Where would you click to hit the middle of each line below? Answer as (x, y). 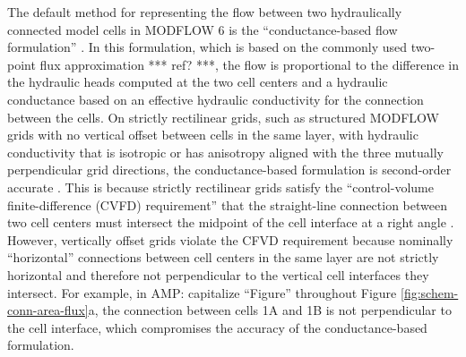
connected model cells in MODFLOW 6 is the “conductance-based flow (203, 29)
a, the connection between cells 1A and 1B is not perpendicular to (270, 310)
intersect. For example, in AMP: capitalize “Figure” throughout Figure (202, 292)
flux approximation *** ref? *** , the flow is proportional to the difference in (249, 64)
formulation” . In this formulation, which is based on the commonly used (207, 47)
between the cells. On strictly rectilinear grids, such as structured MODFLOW (223, 117)
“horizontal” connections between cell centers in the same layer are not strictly (223, 257)
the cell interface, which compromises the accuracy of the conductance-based (217, 327)
